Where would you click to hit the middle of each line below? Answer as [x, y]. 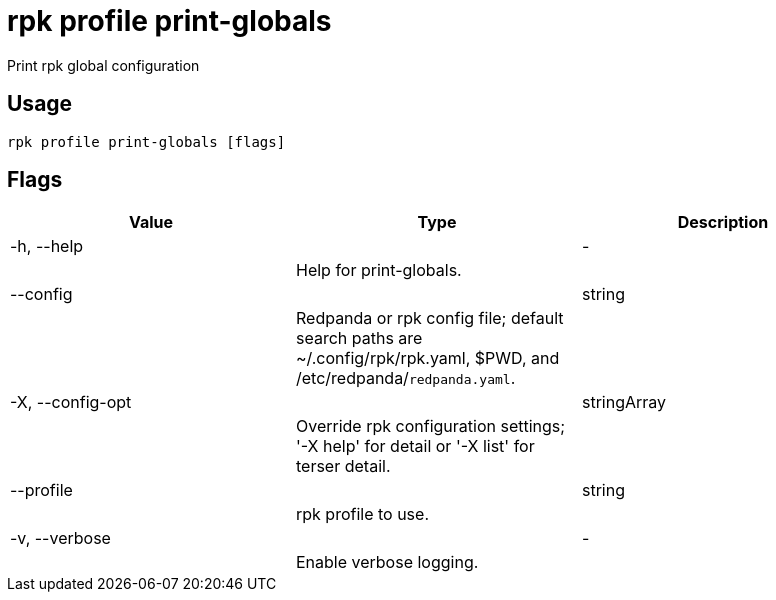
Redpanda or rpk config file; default [429, 318]
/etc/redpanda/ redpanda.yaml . [405, 378]
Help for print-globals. [378, 270]
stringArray [624, 402]
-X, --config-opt [71, 402]
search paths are [359, 338]
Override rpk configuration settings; [430, 426]
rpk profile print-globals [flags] [146, 141]
